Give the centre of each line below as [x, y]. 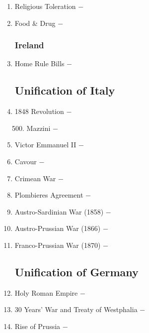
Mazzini [38, 128]
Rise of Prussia [37, 326]
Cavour [26, 161]
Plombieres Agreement [49, 195]
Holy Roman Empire [46, 292]
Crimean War [35, 178]
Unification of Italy [65, 90]
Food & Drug [35, 23]
